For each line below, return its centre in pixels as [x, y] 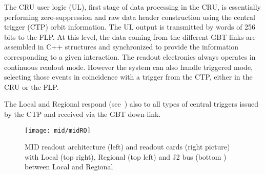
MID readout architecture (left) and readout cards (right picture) [127, 147]
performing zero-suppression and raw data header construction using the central [130, 17]
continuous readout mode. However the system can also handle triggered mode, [128, 67]
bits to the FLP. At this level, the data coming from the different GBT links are [130, 36]
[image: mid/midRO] [58, 130]
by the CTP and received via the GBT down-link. [83, 114]
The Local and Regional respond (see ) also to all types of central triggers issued [131, 104]
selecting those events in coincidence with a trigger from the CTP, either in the [128, 77]
